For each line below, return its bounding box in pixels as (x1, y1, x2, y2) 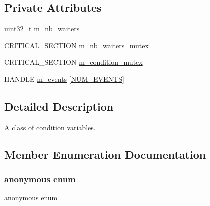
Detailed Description (4, 98, 114, 114)
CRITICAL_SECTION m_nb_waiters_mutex (4, 40, 149, 50)
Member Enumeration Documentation (4, 146, 206, 162)
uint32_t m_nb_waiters (4, 23, 80, 34)
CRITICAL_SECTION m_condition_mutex (4, 57, 143, 67)
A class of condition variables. (4, 122, 96, 132)
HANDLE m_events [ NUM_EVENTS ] (4, 73, 124, 84)
